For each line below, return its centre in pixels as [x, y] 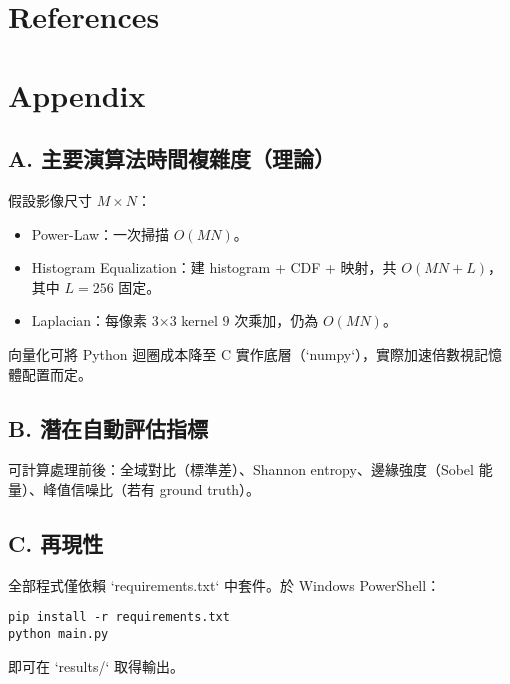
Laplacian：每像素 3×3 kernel [124, 320]
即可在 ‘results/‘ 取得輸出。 [96, 665]
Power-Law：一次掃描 [100, 233]
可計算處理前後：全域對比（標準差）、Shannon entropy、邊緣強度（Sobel [241, 469]
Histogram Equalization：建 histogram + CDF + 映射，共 [214, 267]
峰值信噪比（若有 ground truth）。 [151, 488]
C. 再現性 [56, 542]
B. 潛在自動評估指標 [108, 427]
